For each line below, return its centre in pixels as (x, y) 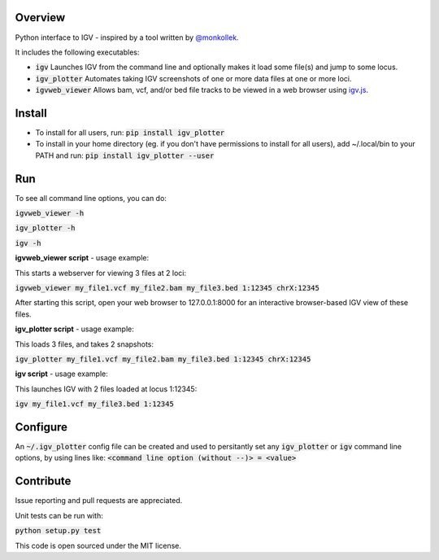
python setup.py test (58, 531)
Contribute (43, 481)
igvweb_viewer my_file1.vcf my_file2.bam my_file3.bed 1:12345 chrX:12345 (167, 288)
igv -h (28, 243)
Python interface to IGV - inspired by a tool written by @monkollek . (127, 37)
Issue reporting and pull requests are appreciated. (99, 501)
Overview (40, 17)
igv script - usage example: (62, 374)
